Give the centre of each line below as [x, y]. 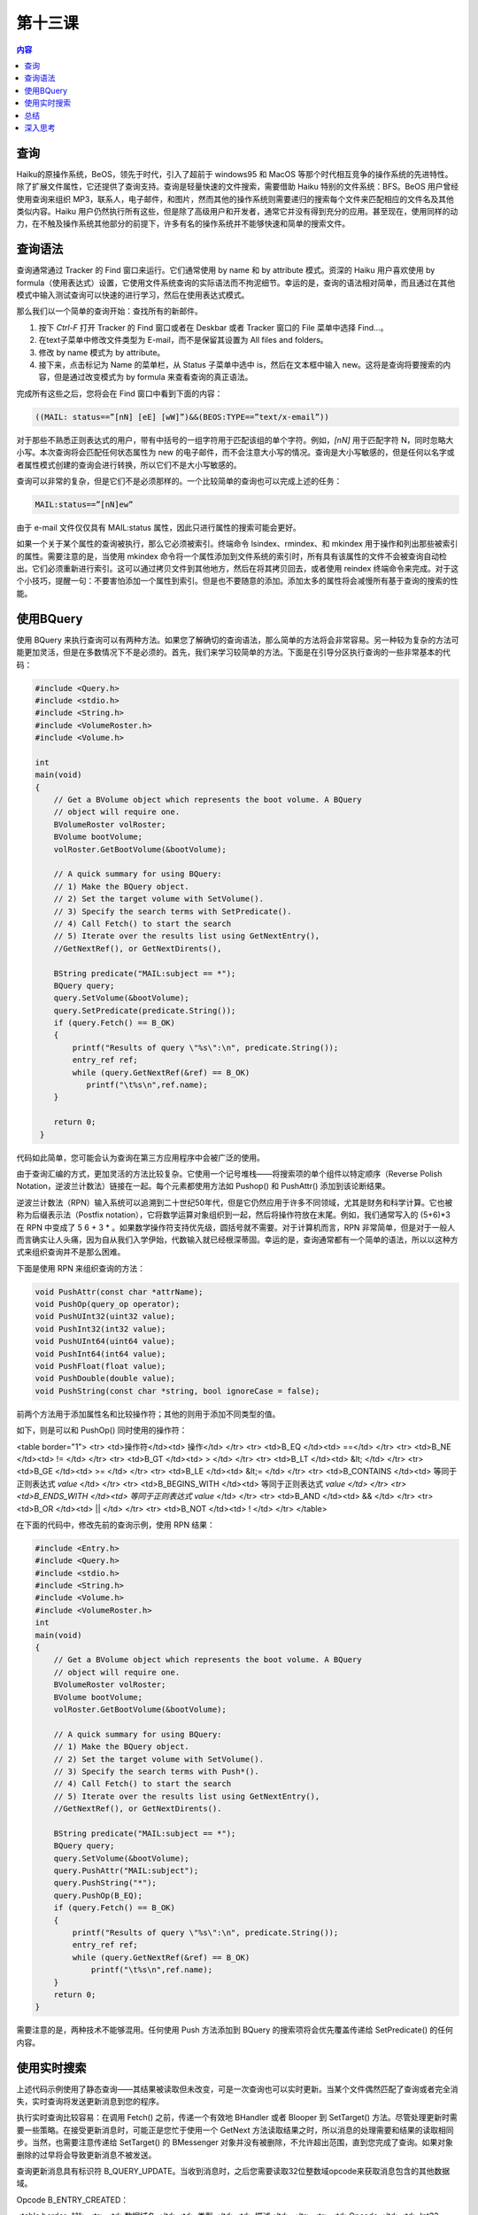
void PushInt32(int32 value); [100, 1329]
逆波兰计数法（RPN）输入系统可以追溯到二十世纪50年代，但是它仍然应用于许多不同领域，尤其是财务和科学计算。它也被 [235, 1202]
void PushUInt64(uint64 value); [105, 1341]
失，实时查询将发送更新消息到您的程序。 [90, 2102]
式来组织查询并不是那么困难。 [71, 1252]
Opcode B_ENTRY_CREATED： [73, 2199]
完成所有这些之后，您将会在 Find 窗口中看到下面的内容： [119, 393]
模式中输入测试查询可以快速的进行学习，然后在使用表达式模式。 [133, 295]
